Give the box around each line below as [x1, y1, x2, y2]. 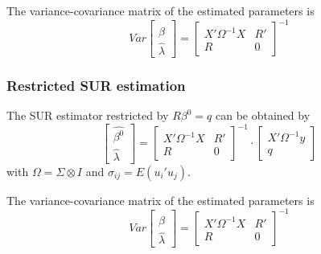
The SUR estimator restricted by [6, 107, 169, 124]
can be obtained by [216, 107, 311, 124]
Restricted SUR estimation [6, 75, 186, 95]
